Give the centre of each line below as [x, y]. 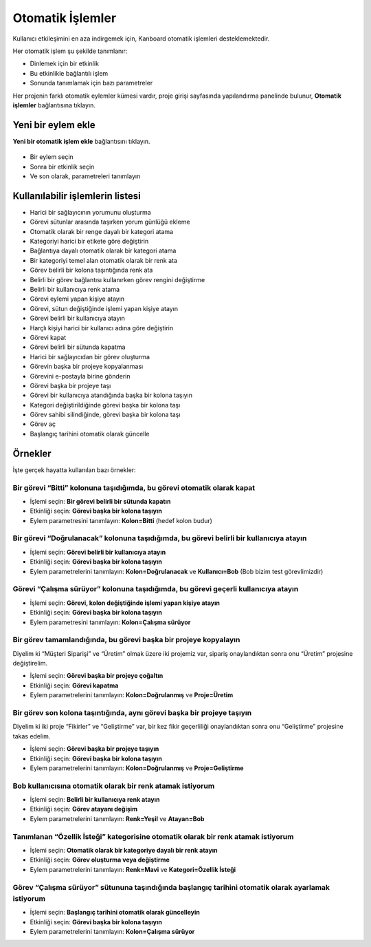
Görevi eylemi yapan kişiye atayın [77, 299]
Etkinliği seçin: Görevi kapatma [74, 685]
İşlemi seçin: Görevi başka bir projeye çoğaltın [97, 676]
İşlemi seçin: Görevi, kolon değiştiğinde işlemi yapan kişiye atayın [125, 603]
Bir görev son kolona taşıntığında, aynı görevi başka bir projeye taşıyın [132, 713]
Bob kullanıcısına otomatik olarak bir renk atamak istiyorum [114, 786]
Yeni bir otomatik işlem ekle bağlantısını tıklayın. [81, 141]
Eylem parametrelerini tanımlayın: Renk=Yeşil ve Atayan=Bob [117, 818]
